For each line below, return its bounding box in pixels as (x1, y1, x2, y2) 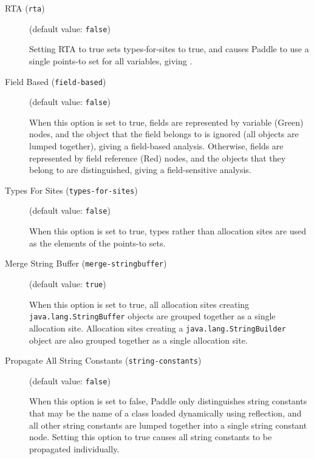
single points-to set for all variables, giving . (29, 54, 193, 67)
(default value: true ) (29, 277, 106, 290)
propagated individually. (29, 442, 120, 455)
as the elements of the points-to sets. (29, 236, 166, 249)
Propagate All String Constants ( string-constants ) (5, 354, 202, 367)
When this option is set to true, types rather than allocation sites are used (29, 225, 307, 237)
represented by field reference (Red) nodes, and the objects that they (29, 151, 286, 164)
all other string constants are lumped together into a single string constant (29, 418, 307, 431)
